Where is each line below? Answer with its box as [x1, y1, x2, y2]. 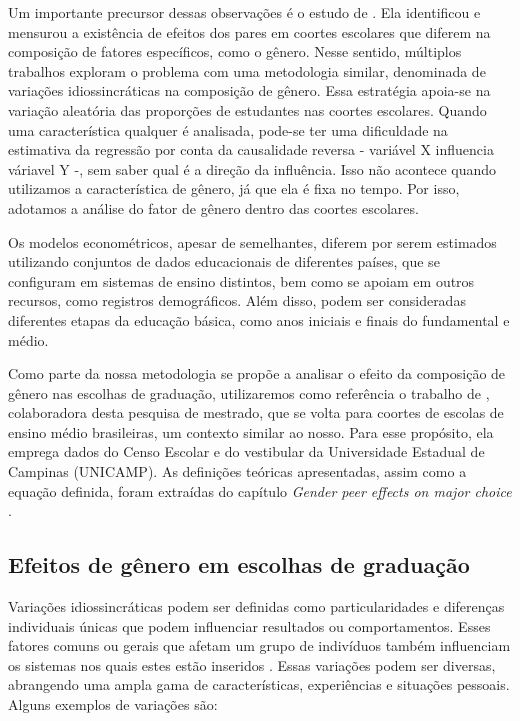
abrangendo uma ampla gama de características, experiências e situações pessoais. [8, 674, 510, 695]
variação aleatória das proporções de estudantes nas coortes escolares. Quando [8, 99, 487, 120]
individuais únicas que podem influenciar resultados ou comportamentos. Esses [8, 615, 491, 636]
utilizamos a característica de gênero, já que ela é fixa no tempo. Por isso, [8, 178, 460, 199]
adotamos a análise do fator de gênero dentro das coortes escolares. [8, 197, 419, 218]
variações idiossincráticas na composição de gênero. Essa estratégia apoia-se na [8, 80, 491, 101]
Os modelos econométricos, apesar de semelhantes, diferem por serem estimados [8, 231, 497, 252]
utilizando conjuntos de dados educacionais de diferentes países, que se [8, 251, 440, 272]
